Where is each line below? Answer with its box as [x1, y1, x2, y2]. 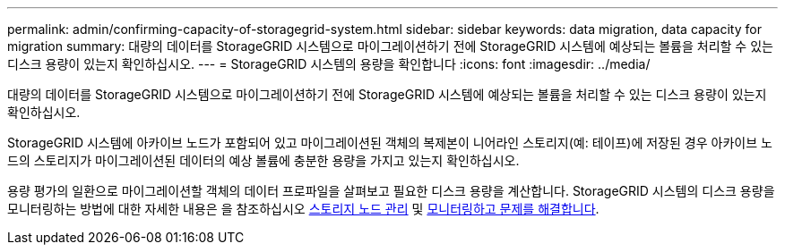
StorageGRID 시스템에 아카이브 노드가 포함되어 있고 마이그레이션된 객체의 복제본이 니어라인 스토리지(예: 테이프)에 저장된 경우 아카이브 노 [7, 135, 772, 150]
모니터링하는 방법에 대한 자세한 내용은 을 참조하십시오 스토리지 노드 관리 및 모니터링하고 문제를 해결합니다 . [7, 201, 600, 216]
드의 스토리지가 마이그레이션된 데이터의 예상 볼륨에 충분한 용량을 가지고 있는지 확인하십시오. [7, 153, 520, 168]
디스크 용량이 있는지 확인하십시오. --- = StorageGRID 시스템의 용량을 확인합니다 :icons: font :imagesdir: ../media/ [7, 56, 651, 71]
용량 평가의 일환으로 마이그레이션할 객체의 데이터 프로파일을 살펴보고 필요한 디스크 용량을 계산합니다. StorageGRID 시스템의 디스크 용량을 [7, 183, 775, 198]
